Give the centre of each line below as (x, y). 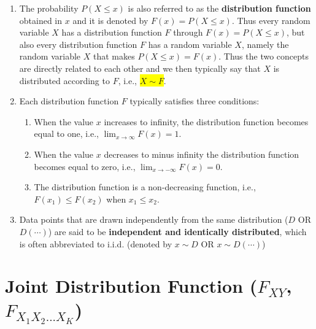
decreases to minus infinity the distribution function (202, 154)
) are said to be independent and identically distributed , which (177, 231)
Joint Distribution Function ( (131, 286)
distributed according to (64, 80)
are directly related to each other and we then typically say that (140, 68)
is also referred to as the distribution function (219, 8)
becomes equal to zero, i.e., (85, 166)
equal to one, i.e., (66, 134)
